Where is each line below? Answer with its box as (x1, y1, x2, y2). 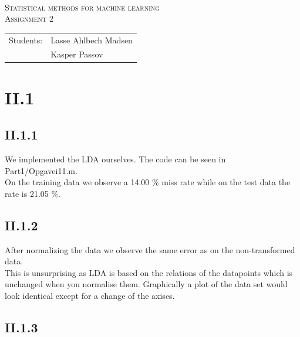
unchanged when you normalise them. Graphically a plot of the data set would (5, 278, 288, 290)
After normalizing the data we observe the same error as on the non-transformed (5, 243, 295, 256)
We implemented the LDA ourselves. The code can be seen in (5, 153, 226, 165)
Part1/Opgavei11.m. (5, 164, 77, 176)
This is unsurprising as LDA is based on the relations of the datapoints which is (5, 266, 293, 278)
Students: (9, 33, 43, 46)
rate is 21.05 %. (5, 187, 60, 199)
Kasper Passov (50, 48, 103, 60)
